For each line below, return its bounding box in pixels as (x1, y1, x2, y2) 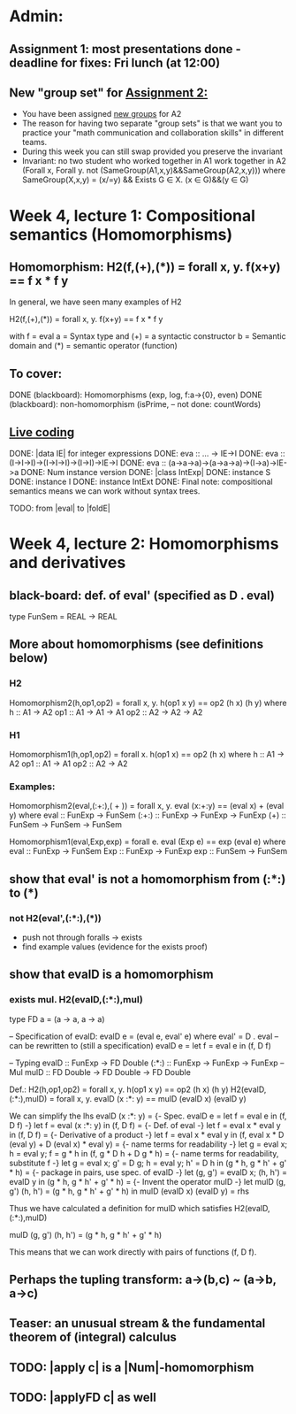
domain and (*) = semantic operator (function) (9, 341, 178, 351)
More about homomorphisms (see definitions (9, 637, 263, 652)
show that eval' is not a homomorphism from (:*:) (9, 872, 286, 887)
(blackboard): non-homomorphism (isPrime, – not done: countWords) (9, 399, 262, 410)
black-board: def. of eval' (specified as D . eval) (9, 588, 276, 603)
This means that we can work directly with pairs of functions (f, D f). (9, 1246, 257, 1257)
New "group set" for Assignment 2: (9, 85, 209, 100)
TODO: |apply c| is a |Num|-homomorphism (9, 1360, 254, 1375)
